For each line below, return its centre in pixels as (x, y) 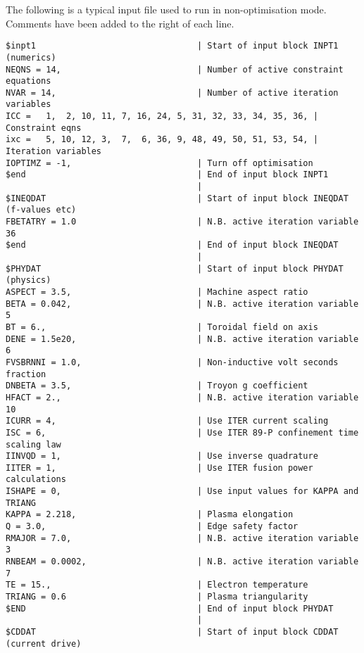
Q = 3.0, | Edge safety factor (152, 527)
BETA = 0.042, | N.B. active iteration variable (182, 304)
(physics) (29, 280)
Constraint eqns (44, 128)
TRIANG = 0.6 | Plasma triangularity (157, 597)
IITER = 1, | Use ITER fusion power (159, 468)
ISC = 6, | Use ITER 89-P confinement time (182, 432)
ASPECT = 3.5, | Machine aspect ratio (157, 292)
